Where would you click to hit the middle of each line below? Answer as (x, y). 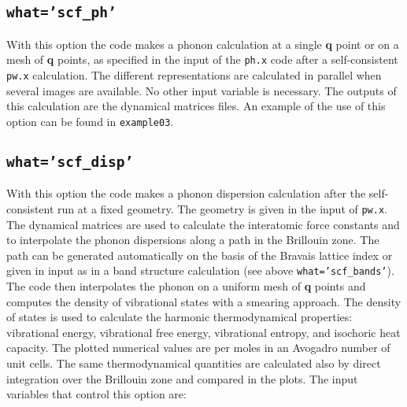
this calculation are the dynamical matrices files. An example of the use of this (196, 106)
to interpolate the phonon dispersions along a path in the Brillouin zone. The (193, 240)
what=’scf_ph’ (61, 13)
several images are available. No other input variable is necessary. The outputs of (202, 90)
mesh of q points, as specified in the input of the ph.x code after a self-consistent (202, 59)
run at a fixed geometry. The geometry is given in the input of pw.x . (222, 208)
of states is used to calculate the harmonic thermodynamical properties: (179, 317)
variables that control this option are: (96, 394)
